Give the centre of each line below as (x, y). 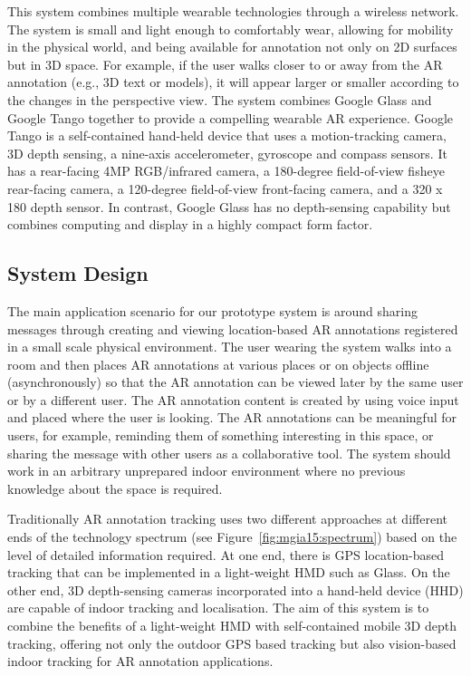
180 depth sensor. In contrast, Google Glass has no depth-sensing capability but (229, 206)
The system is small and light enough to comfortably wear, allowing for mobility (231, 29)
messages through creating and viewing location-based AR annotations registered (233, 328)
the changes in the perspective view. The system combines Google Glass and (220, 99)
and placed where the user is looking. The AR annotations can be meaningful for (232, 417)
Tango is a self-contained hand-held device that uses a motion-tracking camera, (227, 135)
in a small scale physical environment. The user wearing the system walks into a (230, 347)
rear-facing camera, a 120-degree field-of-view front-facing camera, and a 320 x (225, 188)
